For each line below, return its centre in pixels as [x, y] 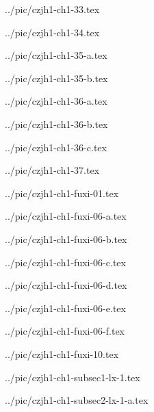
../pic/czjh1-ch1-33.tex [52, 9]
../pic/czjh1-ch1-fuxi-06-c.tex [65, 262]
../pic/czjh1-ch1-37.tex [52, 170]
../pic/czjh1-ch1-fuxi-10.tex [62, 353]
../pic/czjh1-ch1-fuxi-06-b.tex [66, 239]
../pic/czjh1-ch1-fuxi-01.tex [62, 193]
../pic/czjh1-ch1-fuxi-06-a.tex [66, 216]
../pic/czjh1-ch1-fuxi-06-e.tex [65, 308]
